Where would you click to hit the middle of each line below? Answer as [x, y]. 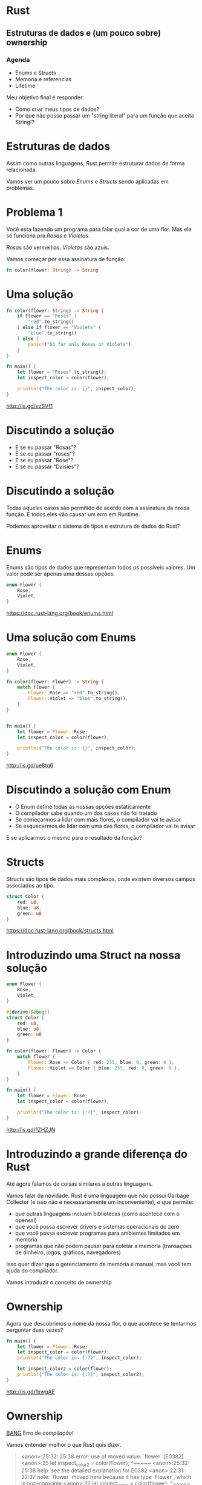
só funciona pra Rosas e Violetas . [48, 235]
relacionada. [22, 170]
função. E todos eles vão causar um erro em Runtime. [73, 514]
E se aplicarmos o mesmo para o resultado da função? [74, 838]
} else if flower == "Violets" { [59, 328]
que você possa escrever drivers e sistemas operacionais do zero [97, 1226]
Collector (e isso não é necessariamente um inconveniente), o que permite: [100, 1202]
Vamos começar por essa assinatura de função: [66, 259]
